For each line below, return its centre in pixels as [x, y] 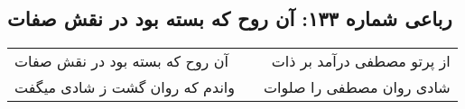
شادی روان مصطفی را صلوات [357, 87]
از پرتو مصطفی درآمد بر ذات [361, 61]
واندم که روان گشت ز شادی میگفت [125, 87]
